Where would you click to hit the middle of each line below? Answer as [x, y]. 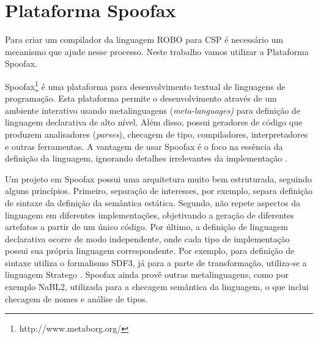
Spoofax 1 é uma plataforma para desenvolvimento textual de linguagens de [145, 85]
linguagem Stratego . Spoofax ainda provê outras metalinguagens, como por [147, 274]
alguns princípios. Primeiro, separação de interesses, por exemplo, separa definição [159, 191]
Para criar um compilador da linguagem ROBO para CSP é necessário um [144, 39]
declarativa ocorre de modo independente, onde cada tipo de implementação [147, 238]
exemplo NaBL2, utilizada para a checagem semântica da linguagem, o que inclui [157, 287]
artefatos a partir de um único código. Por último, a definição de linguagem [146, 227]
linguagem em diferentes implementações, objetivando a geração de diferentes [150, 214]
